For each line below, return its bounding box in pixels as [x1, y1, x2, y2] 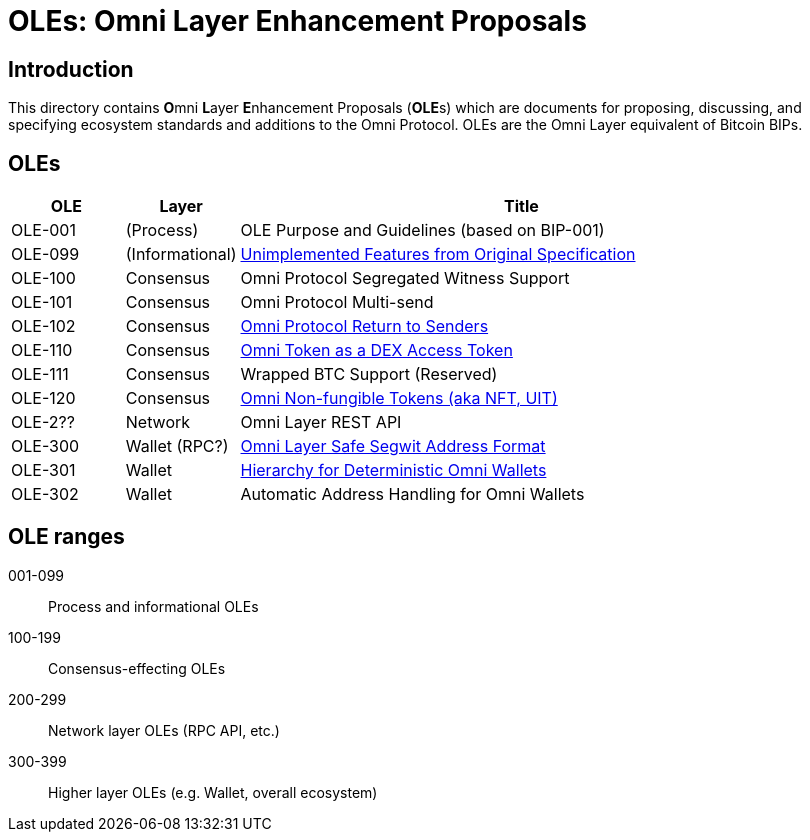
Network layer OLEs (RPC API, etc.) [48, 721, 280, 739]
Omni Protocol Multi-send [240, 292, 434, 313]
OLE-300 [11, 436, 80, 457]
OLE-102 [11, 316, 76, 337]
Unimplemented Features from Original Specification [240, 244, 636, 265]
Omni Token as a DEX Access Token [240, 340, 513, 361]
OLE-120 [11, 388, 76, 409]
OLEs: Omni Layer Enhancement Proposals [8, 4, 587, 38]
